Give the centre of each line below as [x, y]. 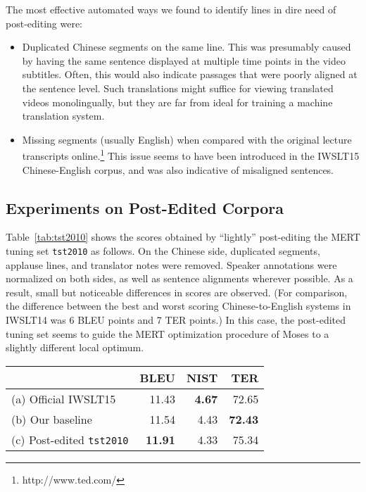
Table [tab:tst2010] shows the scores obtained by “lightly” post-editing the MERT [183, 237]
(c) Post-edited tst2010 [70, 439]
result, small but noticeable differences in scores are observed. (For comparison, [177, 292]
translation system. [63, 116]
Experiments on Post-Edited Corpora [145, 207]
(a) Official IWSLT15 [64, 398]
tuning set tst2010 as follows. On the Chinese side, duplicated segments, [163, 250]
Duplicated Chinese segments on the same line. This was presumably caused [187, 47]
